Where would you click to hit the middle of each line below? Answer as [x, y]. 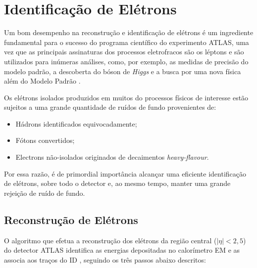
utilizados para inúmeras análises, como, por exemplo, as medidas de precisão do [126, 61]
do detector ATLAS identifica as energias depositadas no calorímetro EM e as [122, 250]
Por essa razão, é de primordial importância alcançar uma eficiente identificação [125, 173]
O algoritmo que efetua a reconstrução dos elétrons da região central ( [110, 240]
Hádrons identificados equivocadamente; [76, 123]
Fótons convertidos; [45, 140]
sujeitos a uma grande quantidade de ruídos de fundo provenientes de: [110, 107]
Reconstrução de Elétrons [71, 219]
